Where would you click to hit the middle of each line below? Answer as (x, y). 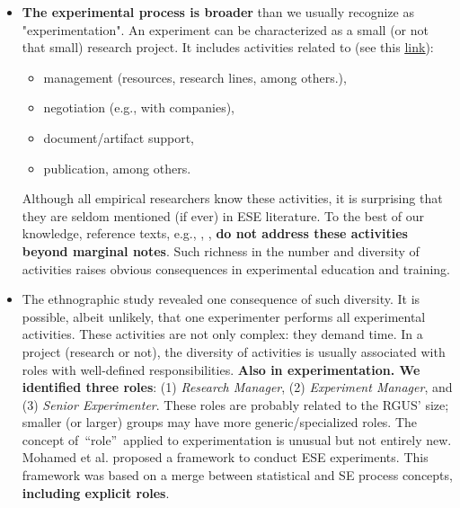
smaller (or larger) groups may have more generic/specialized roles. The (220, 422)
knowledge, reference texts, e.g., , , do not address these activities (215, 233)
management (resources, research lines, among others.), (195, 77)
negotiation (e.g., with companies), (139, 107)
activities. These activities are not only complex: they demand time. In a (222, 334)
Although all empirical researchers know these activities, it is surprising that (232, 198)
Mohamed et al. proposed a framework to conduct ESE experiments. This (225, 457)
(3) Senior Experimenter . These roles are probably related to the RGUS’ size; (235, 404)
